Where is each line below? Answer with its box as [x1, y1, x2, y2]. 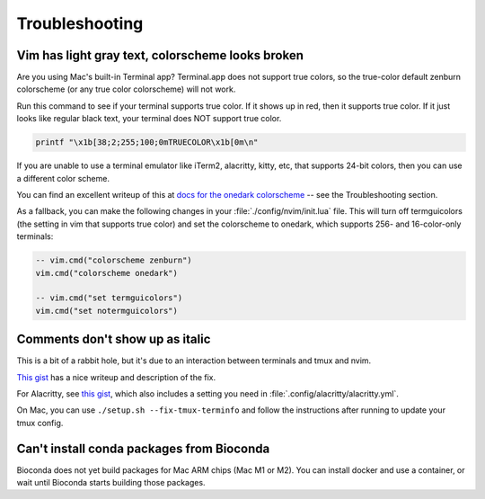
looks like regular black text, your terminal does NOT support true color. [16, 113, 282, 124]
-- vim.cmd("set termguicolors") [35, 293, 183, 303]
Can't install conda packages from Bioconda [16, 441, 270, 456]
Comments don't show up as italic [16, 332, 211, 347]
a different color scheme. [16, 173, 110, 183]
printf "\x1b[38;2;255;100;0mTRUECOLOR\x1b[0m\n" [35, 138, 259, 147]
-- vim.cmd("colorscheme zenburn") [35, 255, 192, 265]
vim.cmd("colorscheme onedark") [35, 268, 179, 278]
